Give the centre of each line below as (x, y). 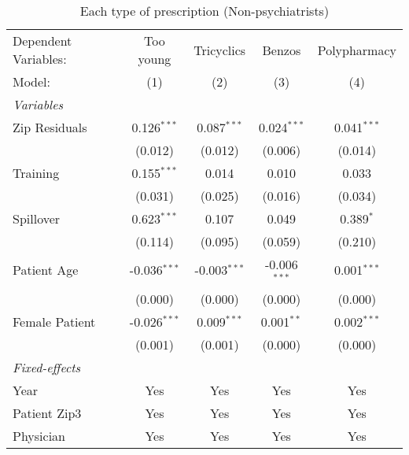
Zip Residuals (50, 127)
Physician (39, 435)
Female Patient (54, 321)
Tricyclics (220, 50)
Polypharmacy (357, 50)
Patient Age (46, 270)
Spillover (37, 218)
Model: (32, 81)
